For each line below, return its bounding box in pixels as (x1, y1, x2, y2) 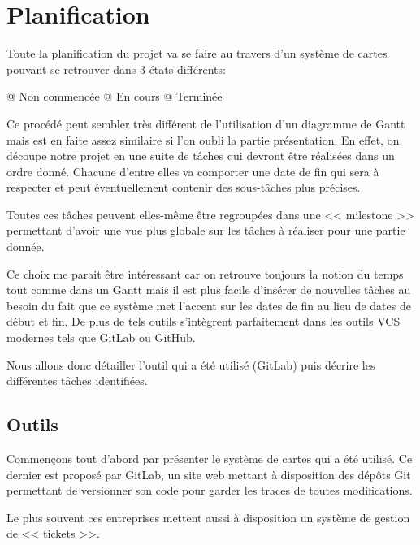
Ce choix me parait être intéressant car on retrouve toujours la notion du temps (6, 265, 404, 282)
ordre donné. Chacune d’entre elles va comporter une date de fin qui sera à (6, 162, 379, 180)
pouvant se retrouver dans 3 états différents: (6, 60, 226, 77)
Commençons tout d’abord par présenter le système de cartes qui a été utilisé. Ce (6, 450, 413, 467)
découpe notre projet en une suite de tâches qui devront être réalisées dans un (6, 147, 395, 164)
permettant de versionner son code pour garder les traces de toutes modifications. (6, 482, 413, 499)
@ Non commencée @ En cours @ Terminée (6, 88, 223, 105)
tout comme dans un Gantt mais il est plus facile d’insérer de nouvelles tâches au (6, 281, 411, 298)
